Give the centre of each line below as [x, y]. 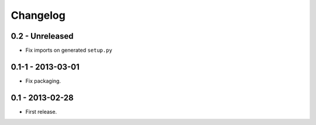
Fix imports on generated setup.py [69, 50]
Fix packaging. [43, 81]
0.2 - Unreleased [42, 36]
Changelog [38, 15]
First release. [41, 112]
